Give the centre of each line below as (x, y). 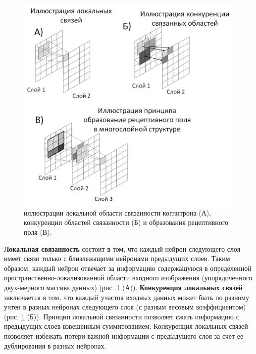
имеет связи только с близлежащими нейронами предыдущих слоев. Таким (117, 258)
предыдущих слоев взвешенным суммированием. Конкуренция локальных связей (126, 326)
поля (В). (38, 232)
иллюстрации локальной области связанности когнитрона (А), (118, 212)
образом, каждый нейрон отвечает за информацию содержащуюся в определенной (128, 268)
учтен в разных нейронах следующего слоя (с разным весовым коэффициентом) (125, 307)
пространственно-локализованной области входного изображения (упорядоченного (128, 278)
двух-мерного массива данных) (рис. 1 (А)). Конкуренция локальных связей (123, 288)
